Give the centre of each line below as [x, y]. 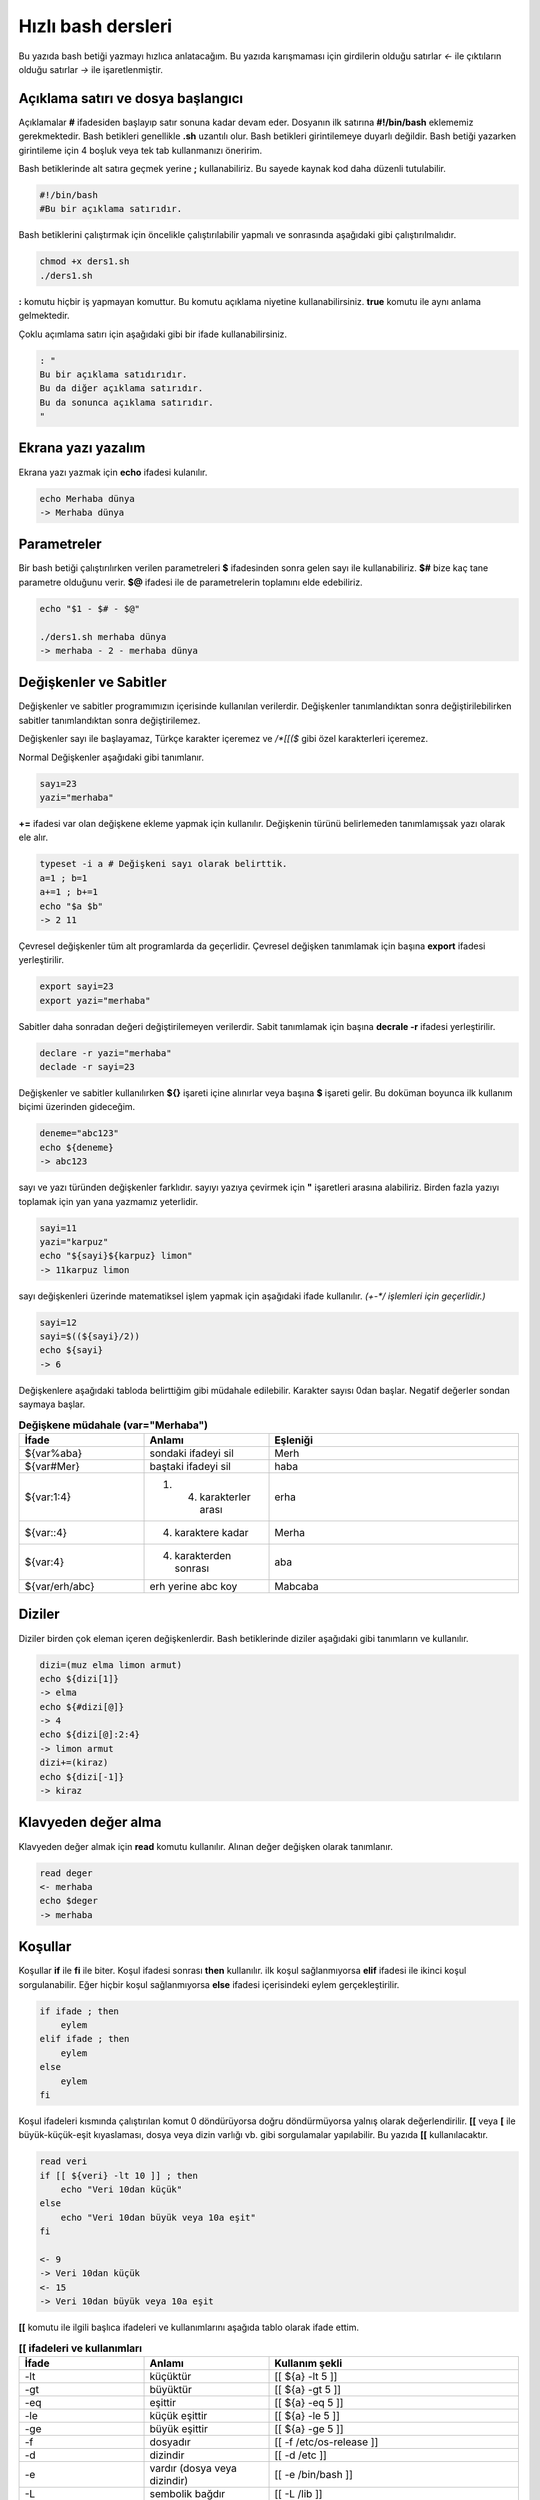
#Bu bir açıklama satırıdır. [111, 209]
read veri [63, 2161]
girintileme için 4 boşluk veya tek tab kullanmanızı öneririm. [140, 150]
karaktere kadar [211, 1533]
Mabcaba [296, 1587]
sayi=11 [58, 1228]
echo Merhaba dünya [87, 498]
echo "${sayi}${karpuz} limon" [116, 1256]
